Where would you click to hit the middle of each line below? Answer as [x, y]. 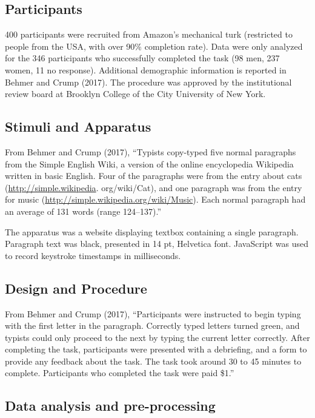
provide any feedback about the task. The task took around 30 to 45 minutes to [153, 361]
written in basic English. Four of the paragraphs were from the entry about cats [154, 176]
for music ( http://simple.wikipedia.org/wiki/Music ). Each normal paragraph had [155, 199]
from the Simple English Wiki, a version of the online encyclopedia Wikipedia [149, 163]
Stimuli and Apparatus [78, 126]
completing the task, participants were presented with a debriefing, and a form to [156, 349]
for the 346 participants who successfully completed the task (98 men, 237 [142, 58]
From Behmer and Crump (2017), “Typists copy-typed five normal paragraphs [151, 151]
